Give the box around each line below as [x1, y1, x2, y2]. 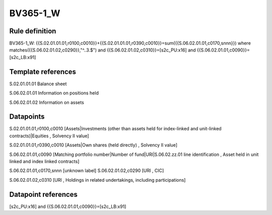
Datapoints [9, 113, 45, 121]
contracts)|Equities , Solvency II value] [9, 133, 89, 139]
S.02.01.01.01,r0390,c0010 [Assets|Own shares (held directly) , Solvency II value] [9, 142, 178, 148]
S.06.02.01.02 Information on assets [9, 99, 84, 105]
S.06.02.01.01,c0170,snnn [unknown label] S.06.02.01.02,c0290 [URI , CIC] [9, 168, 164, 174]
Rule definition [9, 27, 56, 35]
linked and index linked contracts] [9, 158, 80, 164]
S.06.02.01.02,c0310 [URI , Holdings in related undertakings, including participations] [9, 177, 186, 183]
